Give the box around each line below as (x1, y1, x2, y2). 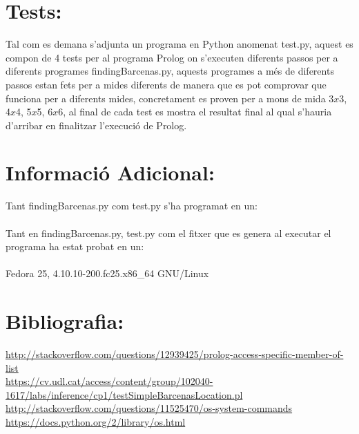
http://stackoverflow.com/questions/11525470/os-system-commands (6, 401, 293, 415)
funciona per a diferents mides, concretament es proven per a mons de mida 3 (6, 91, 334, 105)
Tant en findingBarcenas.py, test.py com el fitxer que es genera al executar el (6, 225, 331, 240)
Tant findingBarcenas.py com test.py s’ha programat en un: (6, 198, 258, 213)
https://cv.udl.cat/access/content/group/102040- (6, 374, 213, 388)
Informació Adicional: (6, 158, 215, 187)
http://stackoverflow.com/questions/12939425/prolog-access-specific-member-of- (6, 347, 344, 361)
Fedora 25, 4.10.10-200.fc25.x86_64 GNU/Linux (6, 266, 209, 281)
